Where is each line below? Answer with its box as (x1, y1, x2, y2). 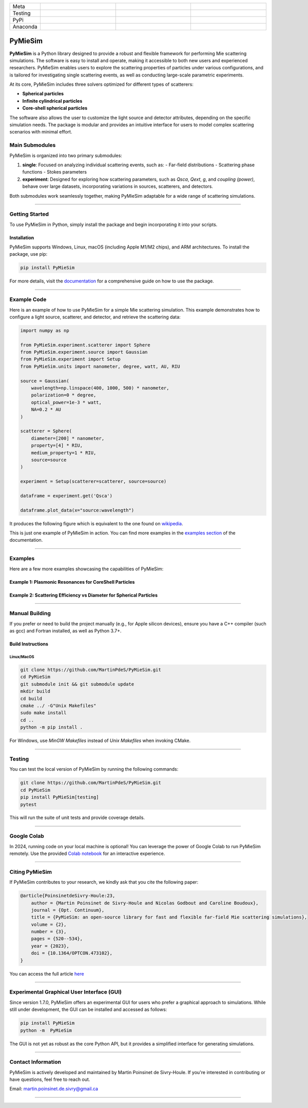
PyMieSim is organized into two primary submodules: (9, 152, 123, 159)
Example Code (9, 296, 47, 303)
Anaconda (12, 23, 38, 30)
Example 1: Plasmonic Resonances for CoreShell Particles (9, 579, 135, 585)
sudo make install (20, 710, 67, 716)
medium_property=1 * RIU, (31, 450, 97, 455)
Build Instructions (9, 641, 49, 647)
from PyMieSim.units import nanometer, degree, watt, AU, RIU (20, 364, 180, 369)
